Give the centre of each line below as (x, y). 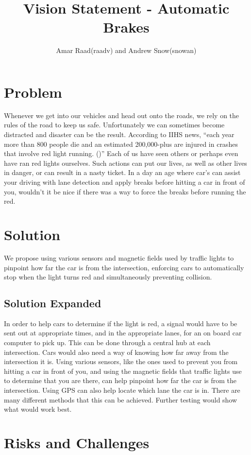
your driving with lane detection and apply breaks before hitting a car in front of (125, 182)
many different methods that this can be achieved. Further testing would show (121, 399)
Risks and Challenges (77, 443)
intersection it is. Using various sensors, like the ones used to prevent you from (121, 361)
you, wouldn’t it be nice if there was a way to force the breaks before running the (125, 191)
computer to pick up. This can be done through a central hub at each (107, 342)
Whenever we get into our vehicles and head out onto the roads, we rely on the (122, 115)
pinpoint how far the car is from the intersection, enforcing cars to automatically (124, 267)
